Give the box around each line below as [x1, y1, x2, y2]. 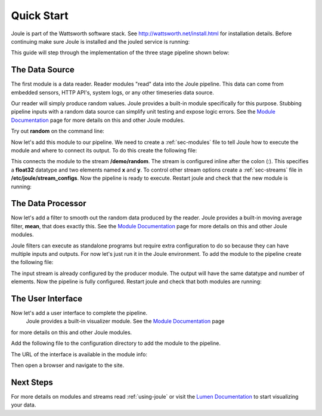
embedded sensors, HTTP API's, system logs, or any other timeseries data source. [11, 88, 215, 96]
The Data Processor [11, 198, 86, 209]
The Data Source [11, 65, 75, 75]
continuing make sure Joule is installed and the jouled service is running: [11, 38, 190, 45]
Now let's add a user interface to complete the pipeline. [11, 310, 148, 317]
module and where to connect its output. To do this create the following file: [11, 146, 197, 154]
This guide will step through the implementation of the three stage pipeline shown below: [11, 49, 230, 56]
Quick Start [11, 9, 69, 22]
